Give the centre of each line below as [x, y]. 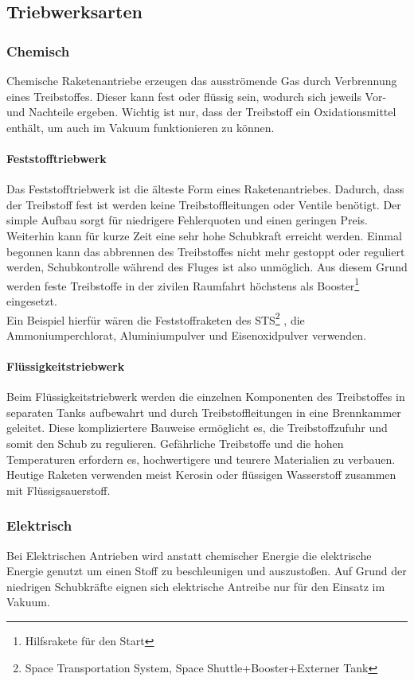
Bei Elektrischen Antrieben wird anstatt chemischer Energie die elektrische [189, 555]
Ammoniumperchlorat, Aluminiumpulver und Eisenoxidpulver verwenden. [187, 335]
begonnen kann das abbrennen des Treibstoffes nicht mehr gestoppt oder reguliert [206, 251]
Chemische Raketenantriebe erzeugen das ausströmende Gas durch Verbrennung [202, 80]
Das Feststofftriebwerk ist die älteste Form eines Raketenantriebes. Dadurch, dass [205, 189]
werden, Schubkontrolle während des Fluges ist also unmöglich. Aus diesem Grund [207, 267]
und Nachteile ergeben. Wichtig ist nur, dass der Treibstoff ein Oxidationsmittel [201, 112]
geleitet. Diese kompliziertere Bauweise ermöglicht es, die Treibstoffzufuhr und [197, 428]
